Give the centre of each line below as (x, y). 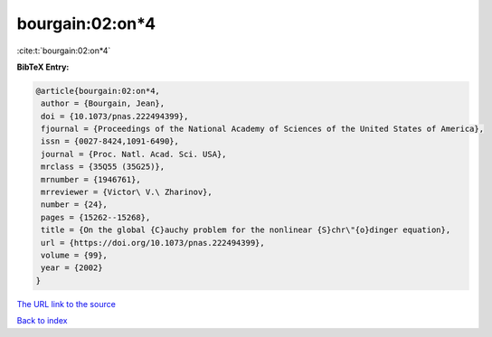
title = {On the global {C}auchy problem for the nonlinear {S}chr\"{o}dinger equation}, (246, 230)
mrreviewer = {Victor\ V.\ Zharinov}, (127, 192)
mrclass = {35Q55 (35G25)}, (103, 167)
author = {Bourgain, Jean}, (103, 103)
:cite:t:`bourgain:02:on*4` (64, 51)
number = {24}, (75, 205)
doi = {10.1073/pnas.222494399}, (115, 116)
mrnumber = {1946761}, (91, 179)
